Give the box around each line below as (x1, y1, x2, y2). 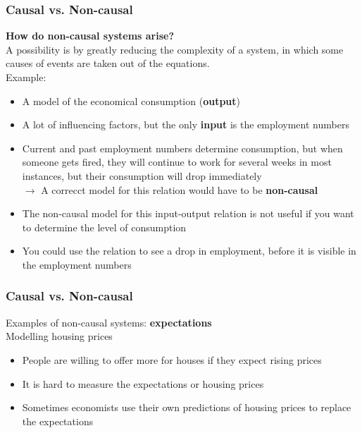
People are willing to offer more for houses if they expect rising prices (22, 352, 322, 367)
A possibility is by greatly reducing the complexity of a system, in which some (6, 42, 344, 56)
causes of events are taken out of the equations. (6, 56, 210, 71)
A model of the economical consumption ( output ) (22, 93, 240, 108)
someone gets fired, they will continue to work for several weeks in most (22, 154, 332, 169)
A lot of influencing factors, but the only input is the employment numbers (22, 117, 349, 132)
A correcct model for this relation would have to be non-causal (41, 182, 318, 197)
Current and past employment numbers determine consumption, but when (22, 140, 343, 155)
